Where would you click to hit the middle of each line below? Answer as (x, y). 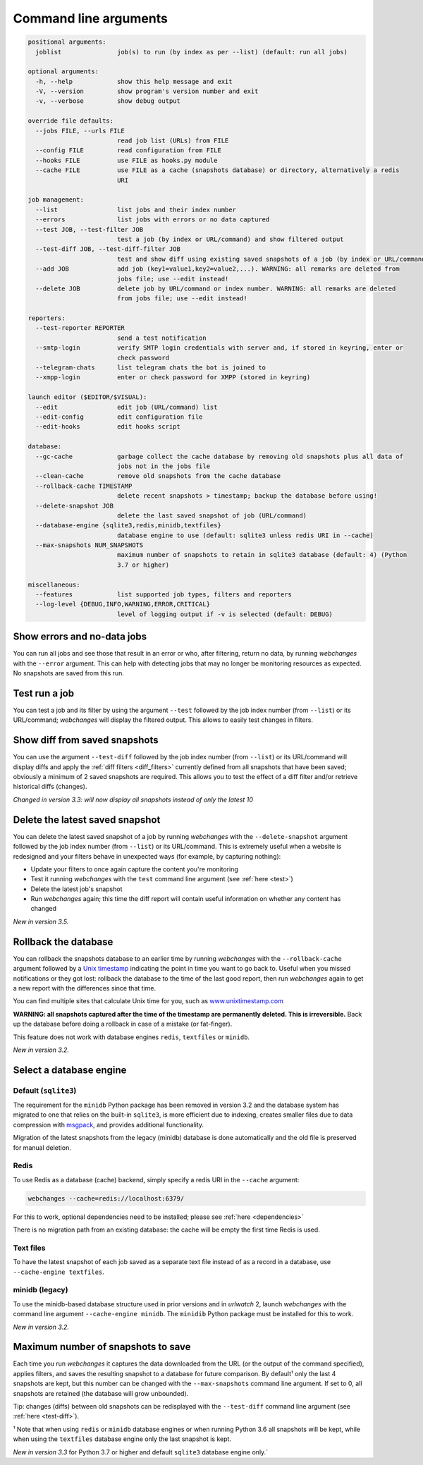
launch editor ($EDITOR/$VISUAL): (87, 397)
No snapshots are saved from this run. (69, 673)
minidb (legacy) (41, 1290)
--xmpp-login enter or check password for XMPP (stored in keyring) (173, 378)
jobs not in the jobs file (164, 466)
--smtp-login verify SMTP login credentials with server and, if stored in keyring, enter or (219, 348)
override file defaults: (71, 121)
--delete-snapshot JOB (75, 505)
